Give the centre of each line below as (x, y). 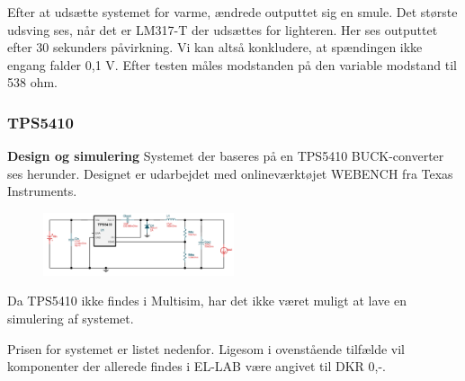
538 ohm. (32, 82)
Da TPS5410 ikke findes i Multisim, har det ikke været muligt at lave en (207, 301)
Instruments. (42, 191)
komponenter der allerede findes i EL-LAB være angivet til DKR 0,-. (197, 366)
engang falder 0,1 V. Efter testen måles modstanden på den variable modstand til (232, 64)
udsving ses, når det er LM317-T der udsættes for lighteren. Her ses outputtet (223, 29)
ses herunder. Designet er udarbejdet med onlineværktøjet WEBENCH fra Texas (230, 173)
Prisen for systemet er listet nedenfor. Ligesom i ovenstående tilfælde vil (206, 348)
